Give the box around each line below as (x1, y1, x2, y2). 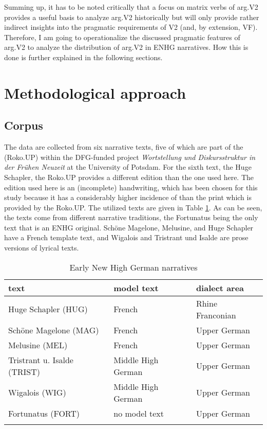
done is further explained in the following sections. (4, 51, 163, 62)
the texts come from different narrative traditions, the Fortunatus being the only (4, 212, 258, 223)
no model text (113, 407, 164, 419)
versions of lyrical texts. (4, 242, 79, 253)
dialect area (196, 281, 244, 294)
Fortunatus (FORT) (8, 407, 80, 419)
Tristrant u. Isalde (8, 353, 73, 366)
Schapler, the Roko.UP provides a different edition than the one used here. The (4, 171, 254, 182)
